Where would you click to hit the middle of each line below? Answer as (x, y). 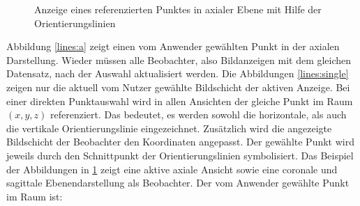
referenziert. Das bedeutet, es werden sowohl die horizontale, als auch (198, 114)
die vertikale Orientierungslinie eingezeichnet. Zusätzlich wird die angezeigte (169, 128)
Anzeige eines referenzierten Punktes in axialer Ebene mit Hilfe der (178, 9)
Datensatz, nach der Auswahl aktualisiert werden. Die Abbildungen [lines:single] (178, 73)
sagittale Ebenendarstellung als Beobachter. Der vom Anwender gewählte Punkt (178, 183)
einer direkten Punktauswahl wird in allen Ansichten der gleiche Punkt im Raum (180, 101)
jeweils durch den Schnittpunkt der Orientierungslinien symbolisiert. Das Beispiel (180, 155)
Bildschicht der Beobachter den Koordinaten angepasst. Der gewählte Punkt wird (180, 142)
